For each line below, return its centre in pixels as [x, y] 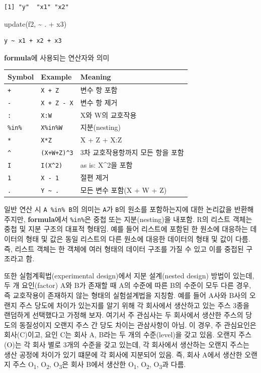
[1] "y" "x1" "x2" [36, 7]
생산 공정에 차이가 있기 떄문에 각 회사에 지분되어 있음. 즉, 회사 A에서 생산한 [123, 354]
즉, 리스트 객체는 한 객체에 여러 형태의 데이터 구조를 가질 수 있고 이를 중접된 [124, 248]
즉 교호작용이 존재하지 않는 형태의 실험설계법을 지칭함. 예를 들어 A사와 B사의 [126, 295]
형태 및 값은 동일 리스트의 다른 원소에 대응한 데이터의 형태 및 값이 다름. [138, 239]
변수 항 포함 [99, 89]
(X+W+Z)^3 [57, 153]
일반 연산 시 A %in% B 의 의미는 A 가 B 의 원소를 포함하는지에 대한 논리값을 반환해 [129, 209]
